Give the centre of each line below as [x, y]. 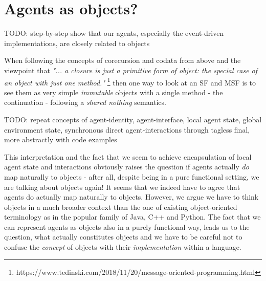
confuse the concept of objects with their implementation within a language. [123, 247]
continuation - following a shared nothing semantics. [85, 102]
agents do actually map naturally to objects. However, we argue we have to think [131, 197]
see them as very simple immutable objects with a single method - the [114, 92]
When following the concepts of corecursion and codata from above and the [123, 60]
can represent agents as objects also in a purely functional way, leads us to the [127, 226]
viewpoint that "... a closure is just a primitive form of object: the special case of [131, 70]
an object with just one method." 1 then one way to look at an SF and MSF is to [130, 81]
